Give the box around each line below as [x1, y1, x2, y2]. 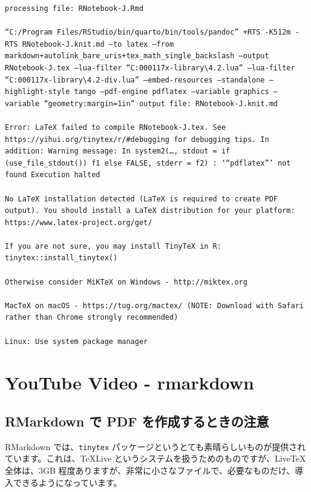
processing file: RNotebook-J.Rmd [5, 4, 144, 13]
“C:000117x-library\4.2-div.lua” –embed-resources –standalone [5, 75, 265, 84]
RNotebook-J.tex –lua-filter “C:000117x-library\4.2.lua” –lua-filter [5, 63, 295, 72]
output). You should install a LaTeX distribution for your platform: [5, 206, 295, 215]
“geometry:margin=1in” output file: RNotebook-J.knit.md [44, 99, 278, 108]
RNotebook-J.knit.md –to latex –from [22, 39, 174, 49]
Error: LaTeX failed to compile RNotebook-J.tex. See [5, 123, 226, 132]
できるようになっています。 [13, 476, 122, 488]
